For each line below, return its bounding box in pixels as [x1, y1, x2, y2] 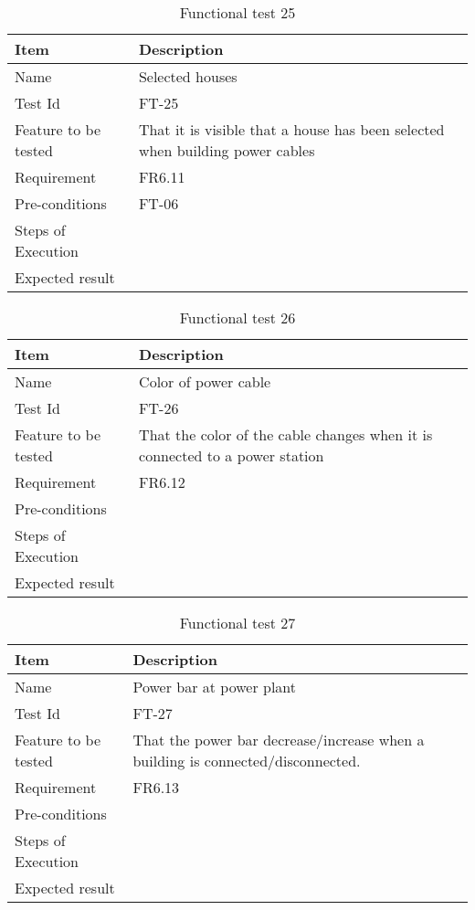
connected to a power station [139, 445, 324, 466]
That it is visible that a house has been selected [138, 119, 445, 140]
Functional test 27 [179, 612, 296, 633]
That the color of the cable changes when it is [139, 424, 433, 445]
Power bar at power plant [132, 676, 297, 697]
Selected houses [138, 66, 237, 87]
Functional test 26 [179, 307, 296, 328]
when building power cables [138, 140, 315, 161]
